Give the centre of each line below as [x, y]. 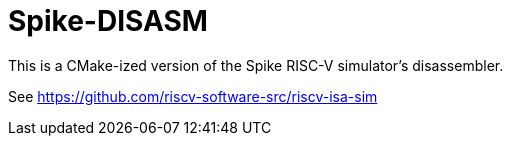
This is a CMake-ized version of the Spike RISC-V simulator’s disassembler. [256, 65]
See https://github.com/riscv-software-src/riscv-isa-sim [193, 96]
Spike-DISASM [108, 21]
